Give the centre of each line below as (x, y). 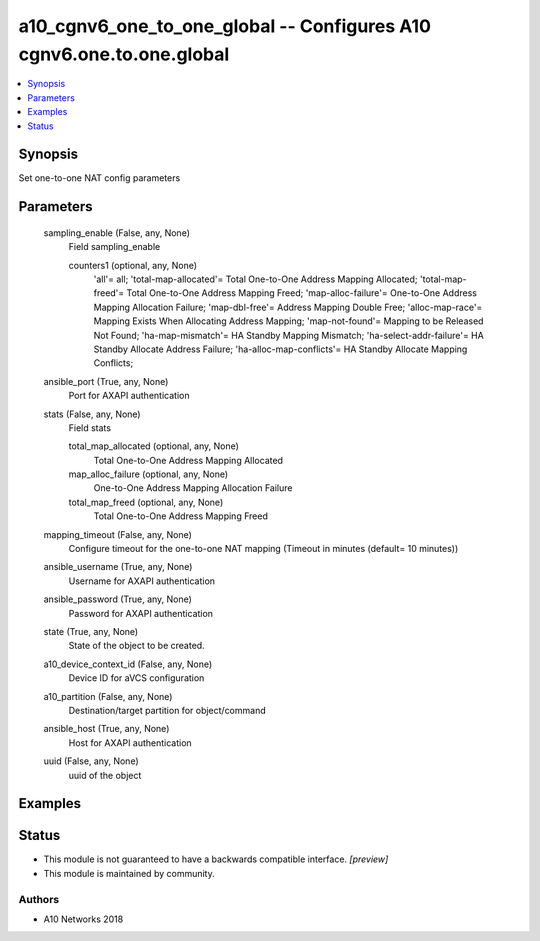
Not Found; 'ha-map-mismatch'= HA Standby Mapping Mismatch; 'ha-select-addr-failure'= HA (288, 335)
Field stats (90, 427)
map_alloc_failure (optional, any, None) (148, 474)
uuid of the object (105, 775)
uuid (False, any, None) (91, 761)
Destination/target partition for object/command (167, 710)
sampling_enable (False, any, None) (116, 232)
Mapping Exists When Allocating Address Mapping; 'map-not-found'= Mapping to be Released (288, 321)
